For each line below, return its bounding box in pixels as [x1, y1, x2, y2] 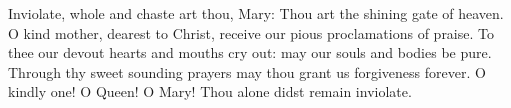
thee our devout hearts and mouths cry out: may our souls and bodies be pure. [8, 42, 492, 63]
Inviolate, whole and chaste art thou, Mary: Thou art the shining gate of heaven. [8, 3, 504, 23]
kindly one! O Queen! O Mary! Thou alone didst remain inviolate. [8, 81, 412, 102]
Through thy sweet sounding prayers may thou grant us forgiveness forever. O [8, 61, 486, 82]
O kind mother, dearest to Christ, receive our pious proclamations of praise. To [8, 22, 494, 43]
